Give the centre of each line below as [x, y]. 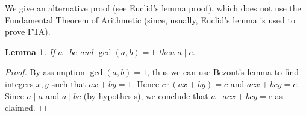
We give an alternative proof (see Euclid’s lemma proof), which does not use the [153, 8]
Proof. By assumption [45, 72]
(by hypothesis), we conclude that [146, 95]
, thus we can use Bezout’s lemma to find [223, 72]
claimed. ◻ [26, 107]
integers [19, 83]
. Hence [145, 83]
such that [69, 83]
